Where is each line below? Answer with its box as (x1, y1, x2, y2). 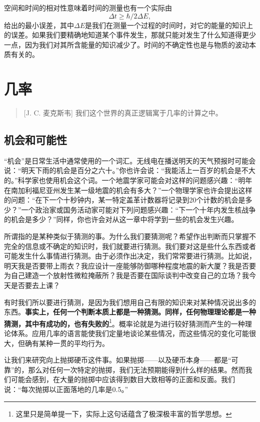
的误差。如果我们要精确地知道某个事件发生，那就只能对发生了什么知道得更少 (4, 29, 256, 40)
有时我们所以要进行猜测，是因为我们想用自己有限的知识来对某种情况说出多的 (4, 296, 256, 307)
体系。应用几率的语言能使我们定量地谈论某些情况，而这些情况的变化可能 (10, 328, 249, 338)
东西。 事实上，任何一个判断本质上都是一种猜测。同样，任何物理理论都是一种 (4, 306, 256, 317)
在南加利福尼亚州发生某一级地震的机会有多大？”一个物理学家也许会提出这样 (4, 184, 252, 195)
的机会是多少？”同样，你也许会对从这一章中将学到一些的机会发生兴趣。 (4, 214, 238, 224)
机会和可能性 (4, 132, 67, 147)
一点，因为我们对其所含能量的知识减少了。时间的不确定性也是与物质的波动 (4, 39, 249, 49)
